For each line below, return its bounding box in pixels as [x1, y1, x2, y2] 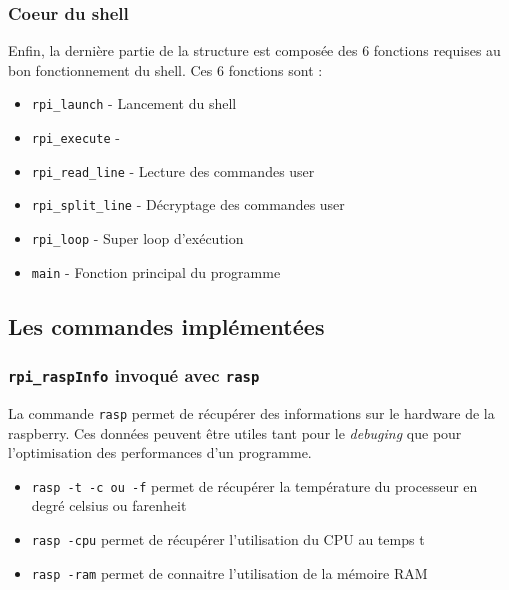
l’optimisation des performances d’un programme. [8, 442, 312, 463]
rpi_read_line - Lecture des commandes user [31, 160, 315, 181]
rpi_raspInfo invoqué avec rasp [8, 363, 260, 388]
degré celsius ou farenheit [31, 495, 187, 516]
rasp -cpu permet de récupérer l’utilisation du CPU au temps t [31, 529, 425, 549]
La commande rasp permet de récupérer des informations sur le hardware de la [8, 402, 495, 423]
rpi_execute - [31, 127, 120, 148]
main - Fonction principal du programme [31, 261, 281, 282]
